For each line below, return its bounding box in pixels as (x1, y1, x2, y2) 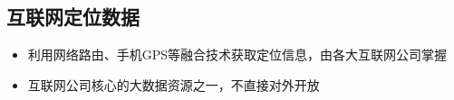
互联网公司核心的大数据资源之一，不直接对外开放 (27, 75, 320, 94)
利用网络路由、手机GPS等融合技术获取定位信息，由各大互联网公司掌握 (27, 45, 448, 64)
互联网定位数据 (6, 3, 140, 31)
